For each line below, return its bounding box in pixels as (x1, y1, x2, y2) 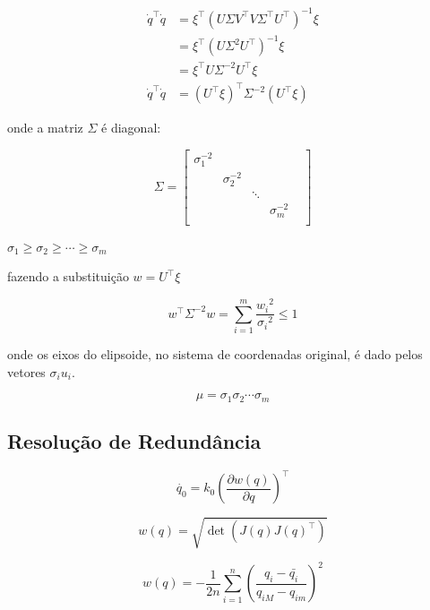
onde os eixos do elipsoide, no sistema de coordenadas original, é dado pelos (7, 344, 423, 363)
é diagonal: (101, 118, 161, 137)
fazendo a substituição (7, 267, 129, 286)
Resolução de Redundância (7, 426, 262, 454)
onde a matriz (7, 118, 83, 137)
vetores (7, 362, 46, 381)
